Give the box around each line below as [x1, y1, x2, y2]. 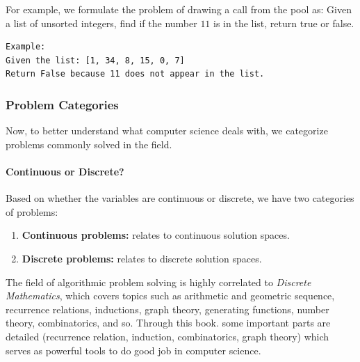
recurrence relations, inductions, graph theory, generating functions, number [6, 301, 329, 316]
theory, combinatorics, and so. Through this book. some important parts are [6, 315, 331, 330]
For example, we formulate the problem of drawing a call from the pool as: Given [6, 2, 352, 16]
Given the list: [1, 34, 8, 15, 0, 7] [6, 55, 185, 65]
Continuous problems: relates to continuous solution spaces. [22, 228, 290, 242]
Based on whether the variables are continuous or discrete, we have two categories [6, 191, 354, 205]
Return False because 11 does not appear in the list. [6, 69, 265, 79]
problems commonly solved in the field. [6, 136, 172, 151]
